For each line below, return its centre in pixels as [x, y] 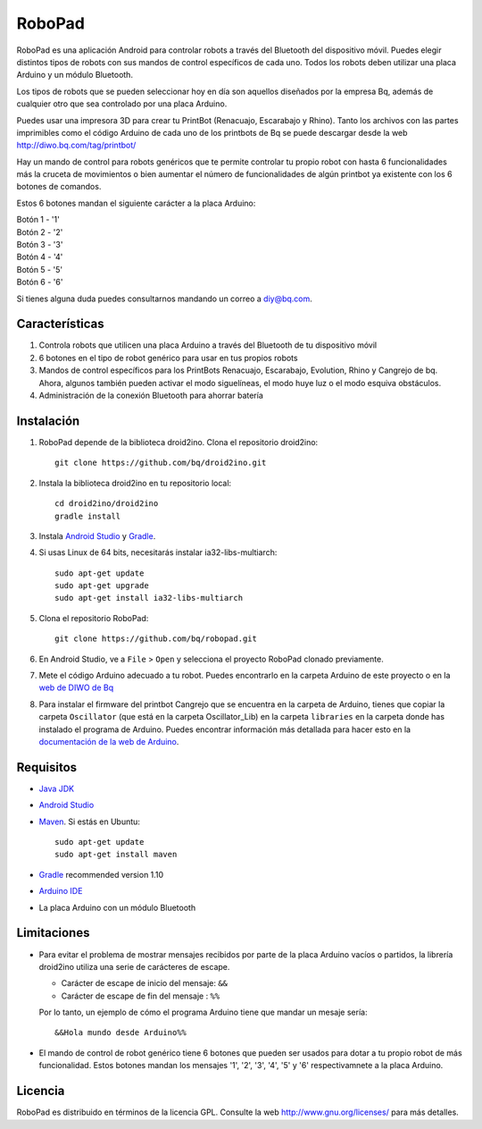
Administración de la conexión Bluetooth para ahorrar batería [151, 396]
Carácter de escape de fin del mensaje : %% [141, 996]
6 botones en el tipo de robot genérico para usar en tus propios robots [168, 358]
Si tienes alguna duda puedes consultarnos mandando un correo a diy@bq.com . [164, 299]
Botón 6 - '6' [40, 282]
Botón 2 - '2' [40, 232]
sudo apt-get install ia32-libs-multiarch [149, 598]
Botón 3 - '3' [40, 245]
